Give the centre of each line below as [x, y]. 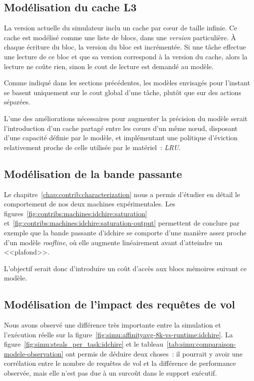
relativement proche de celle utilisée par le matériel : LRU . [92, 147]
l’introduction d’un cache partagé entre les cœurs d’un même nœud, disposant [121, 128]
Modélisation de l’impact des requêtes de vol [120, 304]
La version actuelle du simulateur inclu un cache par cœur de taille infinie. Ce [121, 28]
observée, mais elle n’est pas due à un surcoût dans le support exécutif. [111, 373]
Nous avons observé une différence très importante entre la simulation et [113, 325]
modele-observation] [34, 353]
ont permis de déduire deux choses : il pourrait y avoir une [154, 353]
